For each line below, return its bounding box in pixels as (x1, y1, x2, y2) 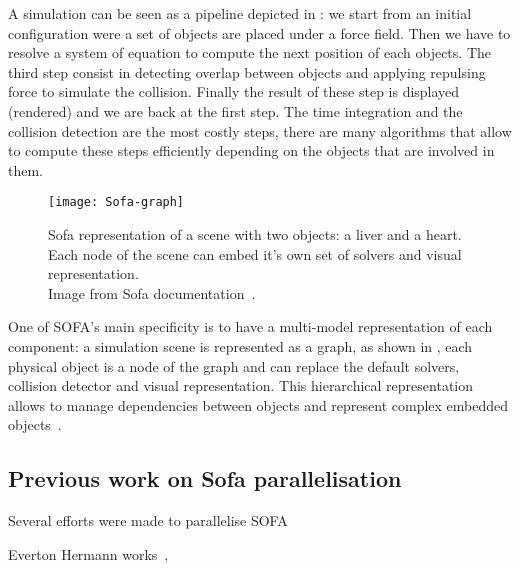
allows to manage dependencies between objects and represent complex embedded (8, 394, 509, 415)
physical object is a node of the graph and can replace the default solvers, (8, 355, 460, 376)
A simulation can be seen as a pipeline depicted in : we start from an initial (8, 3, 472, 23)
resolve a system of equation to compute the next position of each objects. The (8, 42, 491, 63)
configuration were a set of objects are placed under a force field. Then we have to (8, 22, 511, 43)
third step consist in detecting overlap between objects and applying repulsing (8, 61, 486, 82)
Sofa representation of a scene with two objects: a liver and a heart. (48, 224, 462, 244)
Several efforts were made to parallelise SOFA (8, 510, 288, 531)
